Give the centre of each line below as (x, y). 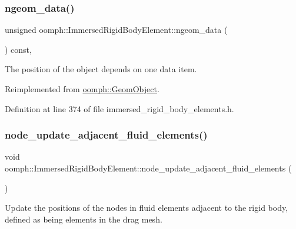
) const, (18, 49)
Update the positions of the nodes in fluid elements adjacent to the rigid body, (147, 208)
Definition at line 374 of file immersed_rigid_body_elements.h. (119, 108)
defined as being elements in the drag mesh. (84, 219)
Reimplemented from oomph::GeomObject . (82, 89)
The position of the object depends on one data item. (101, 69)
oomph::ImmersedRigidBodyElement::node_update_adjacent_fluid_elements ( (148, 168)
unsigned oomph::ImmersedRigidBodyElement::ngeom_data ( (116, 30)
